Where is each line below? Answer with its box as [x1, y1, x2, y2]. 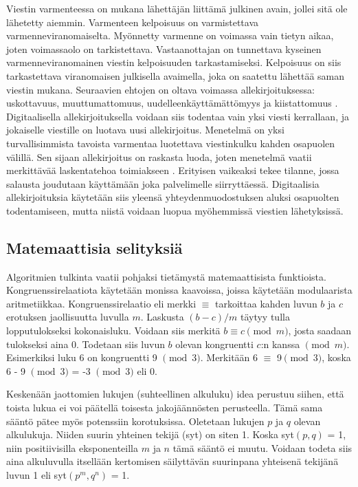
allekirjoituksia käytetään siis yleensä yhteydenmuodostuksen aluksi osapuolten [6, 190, 339, 204]
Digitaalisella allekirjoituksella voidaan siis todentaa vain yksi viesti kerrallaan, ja [6, 109, 349, 123]
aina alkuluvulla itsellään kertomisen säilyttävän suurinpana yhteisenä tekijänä [6, 454, 339, 468]
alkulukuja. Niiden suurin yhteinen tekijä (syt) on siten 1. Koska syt [6, 427, 294, 442]
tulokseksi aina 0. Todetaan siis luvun [6, 336, 165, 351]
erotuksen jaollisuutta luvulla [6, 310, 129, 324]
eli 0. [137, 363, 158, 378]
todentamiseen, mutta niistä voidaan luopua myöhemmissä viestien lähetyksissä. [6, 203, 344, 217]
